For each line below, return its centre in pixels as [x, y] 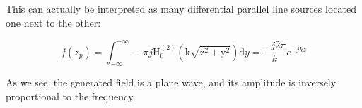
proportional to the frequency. [71, 96]
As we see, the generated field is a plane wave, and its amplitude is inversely [171, 82]
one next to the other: [53, 22]
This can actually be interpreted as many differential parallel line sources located [181, 8]
